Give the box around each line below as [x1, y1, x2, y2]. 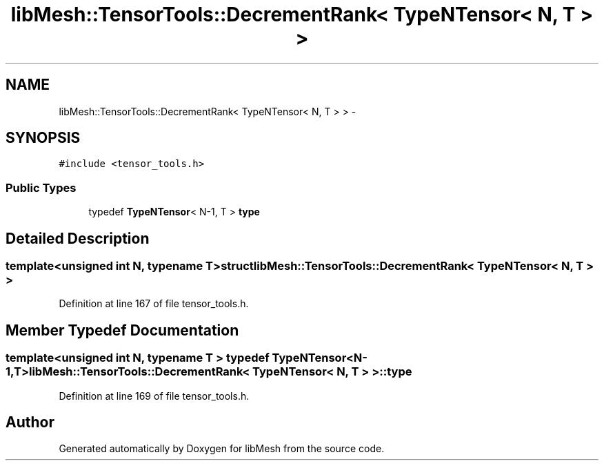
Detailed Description [6, 229, 150, 247]
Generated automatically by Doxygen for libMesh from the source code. [59, 443, 385, 455]
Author [6, 414, 54, 431]
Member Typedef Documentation [6, 321, 239, 339]
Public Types [6, 180, 77, 195]
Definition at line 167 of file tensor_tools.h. [59, 298, 249, 310]
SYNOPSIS [6, 129, 81, 147]
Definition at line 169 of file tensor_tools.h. [59, 389, 250, 402]
